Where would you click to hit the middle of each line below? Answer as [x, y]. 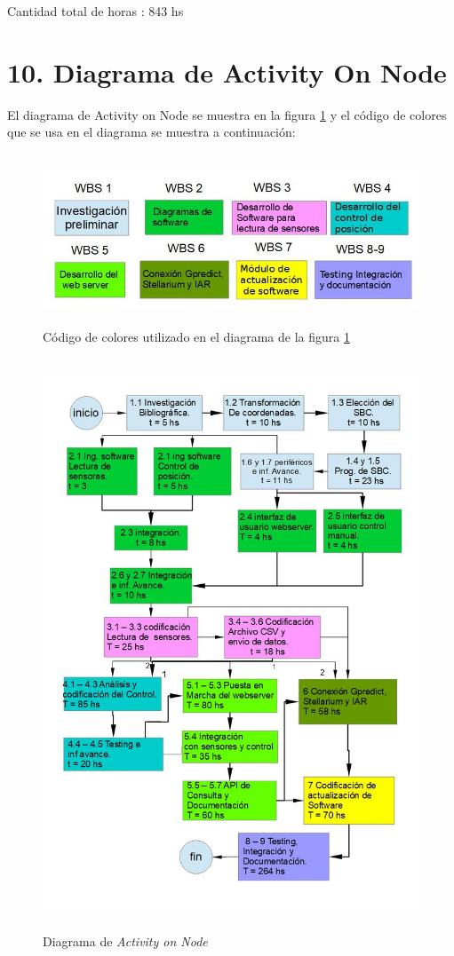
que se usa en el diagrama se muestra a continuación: [151, 132]
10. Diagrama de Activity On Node [227, 71]
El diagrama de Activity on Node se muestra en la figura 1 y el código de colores [227, 114]
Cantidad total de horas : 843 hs [96, 11]
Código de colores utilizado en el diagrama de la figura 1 [196, 337]
